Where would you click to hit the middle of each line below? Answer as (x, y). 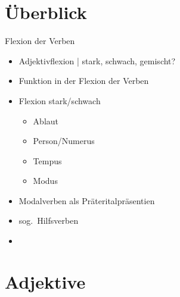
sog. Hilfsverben (49, 221)
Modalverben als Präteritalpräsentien (87, 200)
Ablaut (46, 121)
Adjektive (45, 281)
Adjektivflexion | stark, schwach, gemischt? (97, 60)
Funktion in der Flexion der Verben (84, 81)
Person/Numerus (64, 141)
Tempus (47, 160)
